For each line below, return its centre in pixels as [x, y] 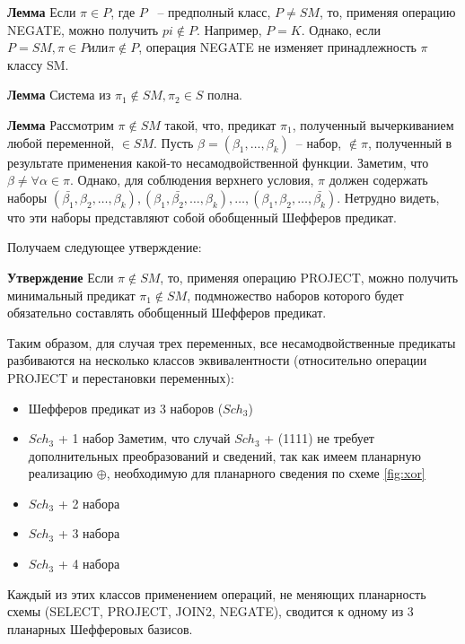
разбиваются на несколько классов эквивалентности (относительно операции [217, 360]
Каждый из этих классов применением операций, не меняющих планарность [217, 593]
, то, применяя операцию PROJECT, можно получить [309, 277]
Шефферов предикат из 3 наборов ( [126, 408]
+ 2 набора [89, 503]
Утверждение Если [61, 277]
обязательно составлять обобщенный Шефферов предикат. [167, 313]
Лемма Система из [59, 95]
